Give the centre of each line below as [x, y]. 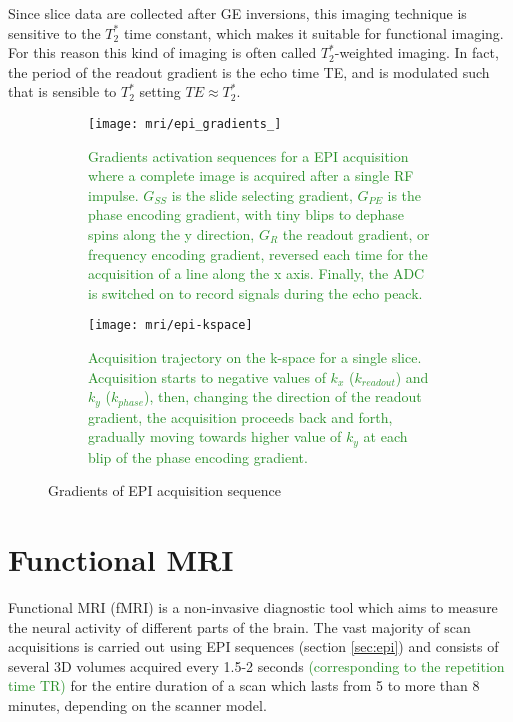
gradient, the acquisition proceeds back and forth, [240, 416]
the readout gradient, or [356, 234]
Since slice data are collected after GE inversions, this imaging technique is [237, 13]
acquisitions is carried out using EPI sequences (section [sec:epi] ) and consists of [253, 646]
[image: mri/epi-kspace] [170, 325]
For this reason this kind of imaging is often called [162, 52]
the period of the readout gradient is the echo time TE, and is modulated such [249, 71]
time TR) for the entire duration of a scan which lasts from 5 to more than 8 [244, 685]
